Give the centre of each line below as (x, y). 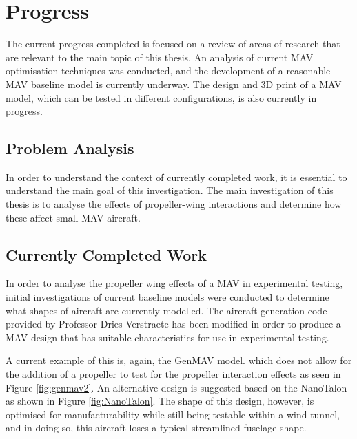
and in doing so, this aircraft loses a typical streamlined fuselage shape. (156, 428)
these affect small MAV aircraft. (73, 217)
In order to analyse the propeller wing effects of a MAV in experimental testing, (174, 283)
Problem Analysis (70, 148)
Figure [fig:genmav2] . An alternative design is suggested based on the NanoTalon (176, 387)
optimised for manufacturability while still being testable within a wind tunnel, (173, 414)
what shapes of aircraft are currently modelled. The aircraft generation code (166, 310)
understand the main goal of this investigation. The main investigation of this (170, 190)
